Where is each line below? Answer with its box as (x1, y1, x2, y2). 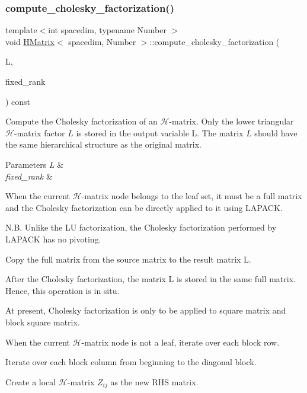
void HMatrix (5, 35, 55, 47)
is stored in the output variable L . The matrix (76, 126, 244, 139)
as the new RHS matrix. (110, 375, 199, 388)
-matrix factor (14, 126, 65, 139)
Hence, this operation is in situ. (5, 284, 120, 296)
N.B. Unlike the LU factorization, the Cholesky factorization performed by (5, 221, 277, 234)
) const (5, 95, 31, 107)
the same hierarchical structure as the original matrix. (5, 138, 202, 151)
